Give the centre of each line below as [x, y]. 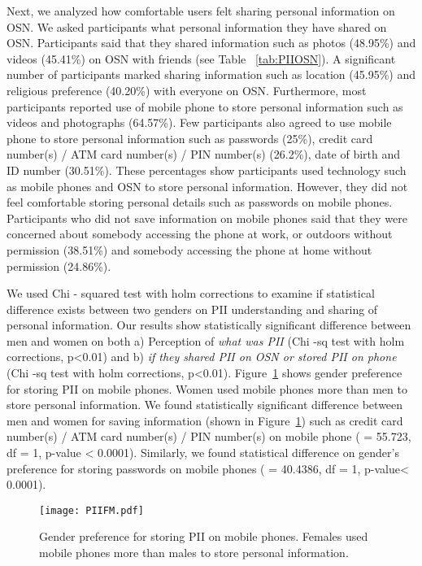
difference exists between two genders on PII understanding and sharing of [192, 309]
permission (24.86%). [59, 266]
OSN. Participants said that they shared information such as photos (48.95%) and [211, 43]
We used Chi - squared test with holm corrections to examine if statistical [191, 293]
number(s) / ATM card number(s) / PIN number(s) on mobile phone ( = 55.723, [209, 436]
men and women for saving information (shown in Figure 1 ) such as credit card [205, 420]
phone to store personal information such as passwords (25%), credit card [190, 138]
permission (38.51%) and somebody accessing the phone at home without [189, 249]
